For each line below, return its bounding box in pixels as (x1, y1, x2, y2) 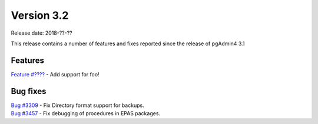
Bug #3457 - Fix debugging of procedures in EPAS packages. (11, 110, 161, 117)
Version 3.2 (11, 9, 69, 22)
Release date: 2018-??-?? (11, 29, 73, 36)
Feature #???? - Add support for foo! (11, 71, 100, 78)
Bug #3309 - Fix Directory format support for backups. (11, 102, 144, 109)
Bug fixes (11, 86, 47, 96)
